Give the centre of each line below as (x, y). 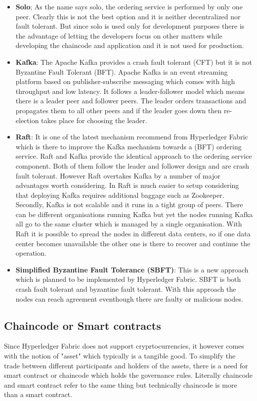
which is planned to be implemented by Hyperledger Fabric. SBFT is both (128, 279)
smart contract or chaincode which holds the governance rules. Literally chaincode (128, 375)
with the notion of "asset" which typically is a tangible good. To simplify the (120, 356)
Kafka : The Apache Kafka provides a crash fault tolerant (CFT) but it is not (134, 62)
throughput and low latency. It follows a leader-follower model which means (130, 91)
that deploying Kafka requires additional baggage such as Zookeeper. (120, 195)
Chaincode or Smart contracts (83, 325)
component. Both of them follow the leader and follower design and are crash (132, 165)
